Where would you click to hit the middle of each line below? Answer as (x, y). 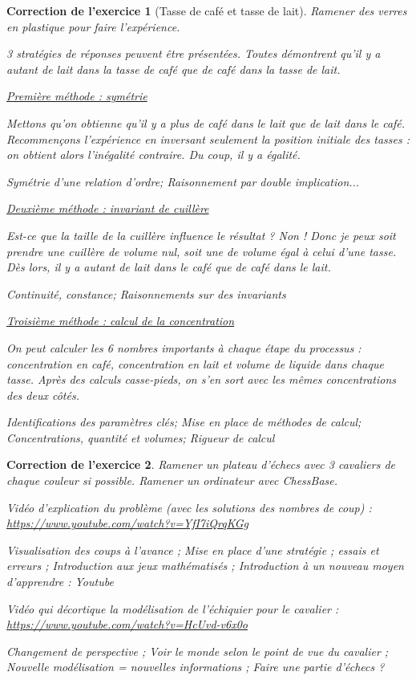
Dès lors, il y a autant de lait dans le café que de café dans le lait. (169, 267)
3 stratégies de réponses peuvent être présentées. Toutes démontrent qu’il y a (194, 53)
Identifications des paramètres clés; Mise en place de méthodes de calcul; (184, 422)
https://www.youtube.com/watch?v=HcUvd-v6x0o (127, 624)
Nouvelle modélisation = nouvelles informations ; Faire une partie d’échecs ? (196, 667)
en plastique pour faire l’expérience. (93, 26)
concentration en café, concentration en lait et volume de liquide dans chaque (195, 363)
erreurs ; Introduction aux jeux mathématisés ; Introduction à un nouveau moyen (205, 566)
